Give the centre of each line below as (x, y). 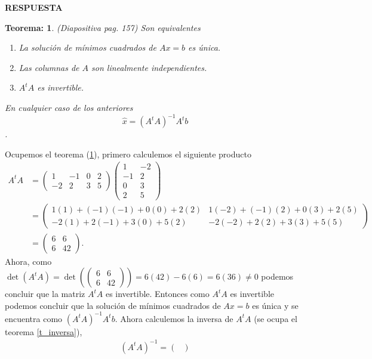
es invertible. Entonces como (157, 294)
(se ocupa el (276, 318)
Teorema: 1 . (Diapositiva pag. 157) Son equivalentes (103, 27)
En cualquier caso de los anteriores (69, 107)
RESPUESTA (34, 7)
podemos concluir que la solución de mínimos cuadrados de (113, 305)
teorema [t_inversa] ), (44, 331)
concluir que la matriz (45, 294)
